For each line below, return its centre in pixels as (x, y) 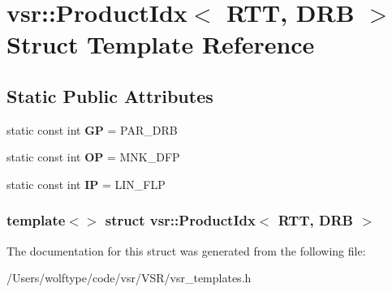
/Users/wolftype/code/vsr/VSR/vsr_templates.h (129, 278)
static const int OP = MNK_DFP (93, 157)
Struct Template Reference (161, 44)
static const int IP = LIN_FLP (86, 184)
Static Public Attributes (110, 95)
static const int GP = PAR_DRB (92, 129)
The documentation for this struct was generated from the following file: (186, 250)
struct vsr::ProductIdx (180, 220)
